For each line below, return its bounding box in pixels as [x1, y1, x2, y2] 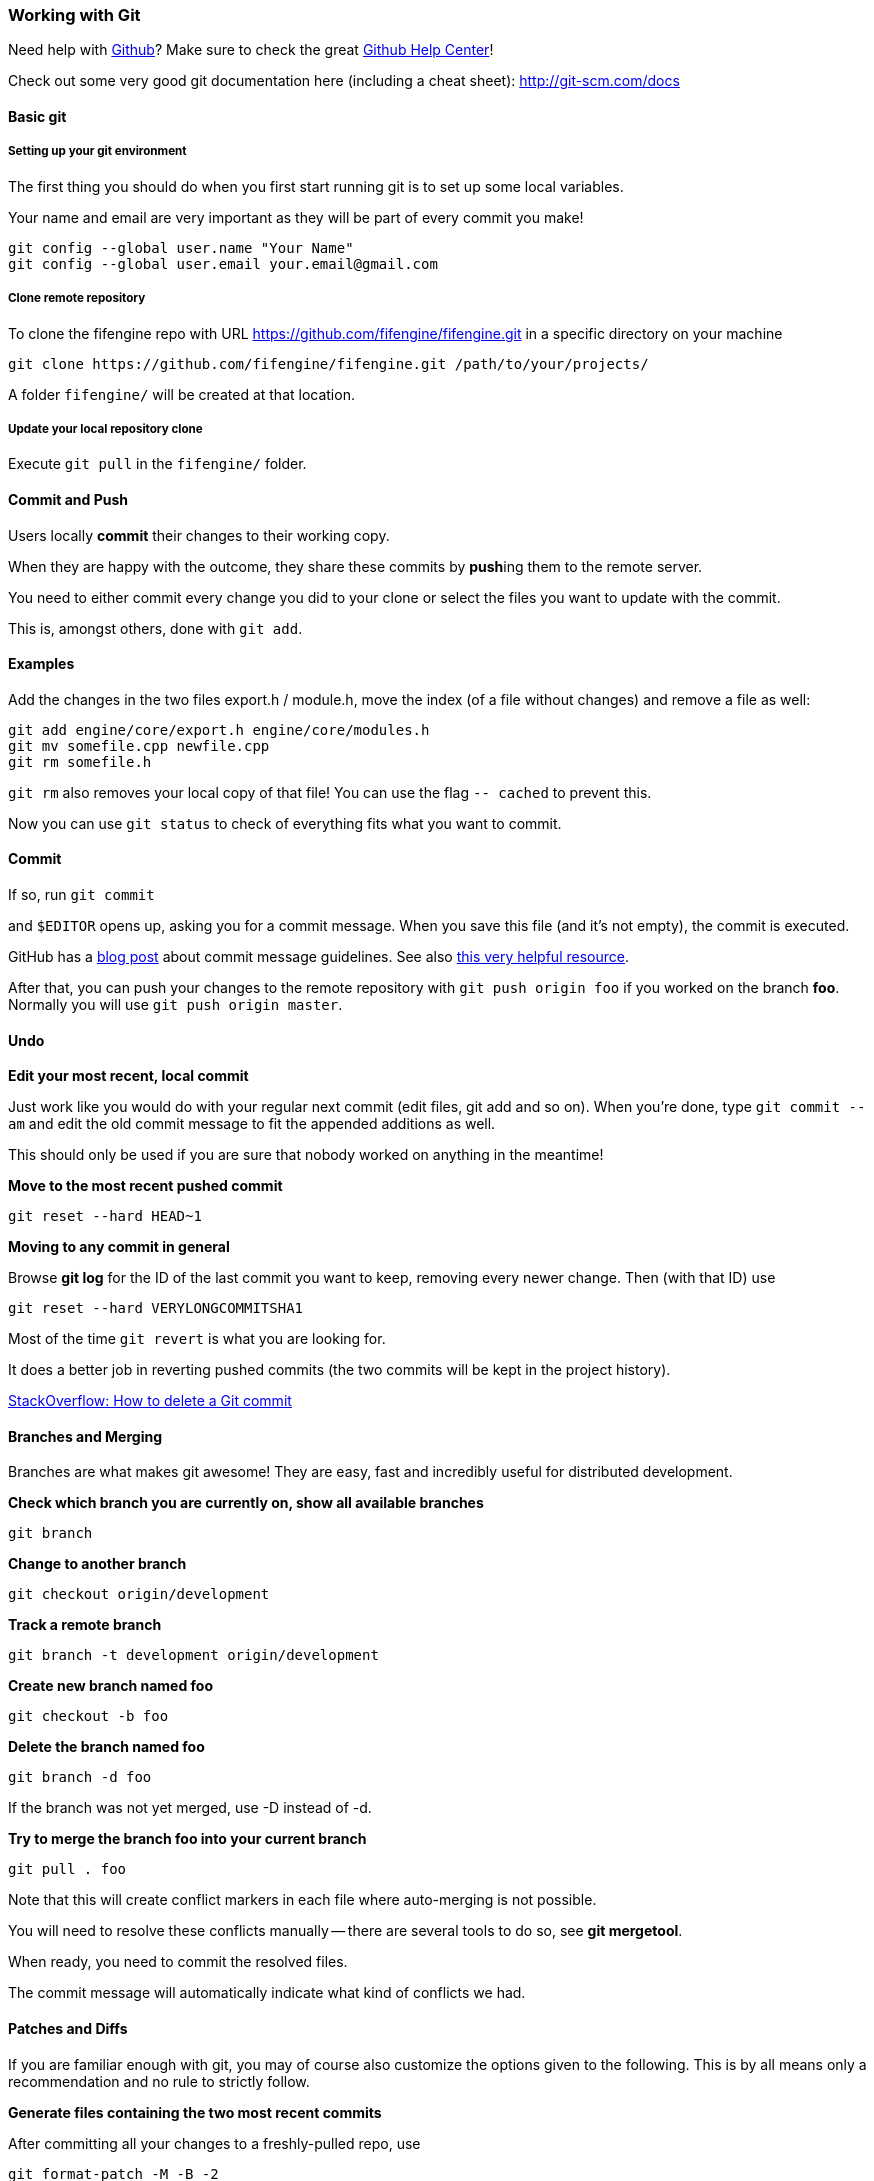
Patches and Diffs [8, 2020, 128, 2038]
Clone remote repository [8, 291, 146, 306]
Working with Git [8, 5, 141, 25]
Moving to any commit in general [8, 1238, 230, 1256]
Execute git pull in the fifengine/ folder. [8, 455, 307, 473]
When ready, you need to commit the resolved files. [8, 1953, 348, 1971]
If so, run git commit [8, 885, 155, 903]
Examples [8, 655, 75, 673]
